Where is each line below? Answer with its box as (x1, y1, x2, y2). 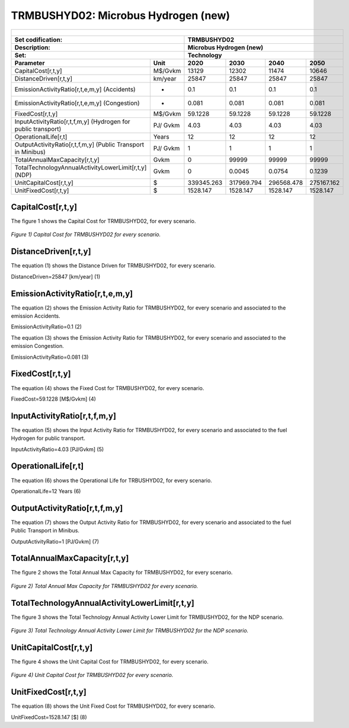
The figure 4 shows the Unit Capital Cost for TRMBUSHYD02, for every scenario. (11, 658, 209, 665)
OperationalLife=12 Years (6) (11, 487, 81, 494)
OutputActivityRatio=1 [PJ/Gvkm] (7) (11, 538, 100, 545)
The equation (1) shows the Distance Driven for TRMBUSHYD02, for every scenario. (11, 262, 216, 269)
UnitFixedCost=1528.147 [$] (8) (11, 713, 87, 720)
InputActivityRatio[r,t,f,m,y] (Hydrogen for (14, 117, 130, 126)
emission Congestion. (11, 343, 65, 350)
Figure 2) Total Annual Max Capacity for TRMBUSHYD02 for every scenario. (11, 582, 198, 589)
